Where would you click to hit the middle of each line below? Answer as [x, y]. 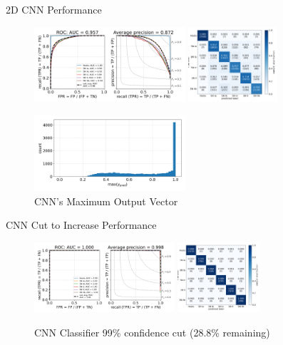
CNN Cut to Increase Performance [81, 225]
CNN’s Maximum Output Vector [106, 201]
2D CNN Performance [54, 9]
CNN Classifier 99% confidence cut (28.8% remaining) [152, 332]
